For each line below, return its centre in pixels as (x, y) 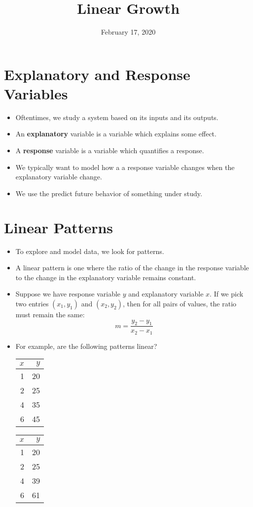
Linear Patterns (59, 227)
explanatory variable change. (59, 177)
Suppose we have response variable (68, 294)
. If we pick (227, 294)
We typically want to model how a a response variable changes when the (125, 167)
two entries (32, 303)
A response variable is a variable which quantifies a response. (110, 150)
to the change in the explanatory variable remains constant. (106, 277)
